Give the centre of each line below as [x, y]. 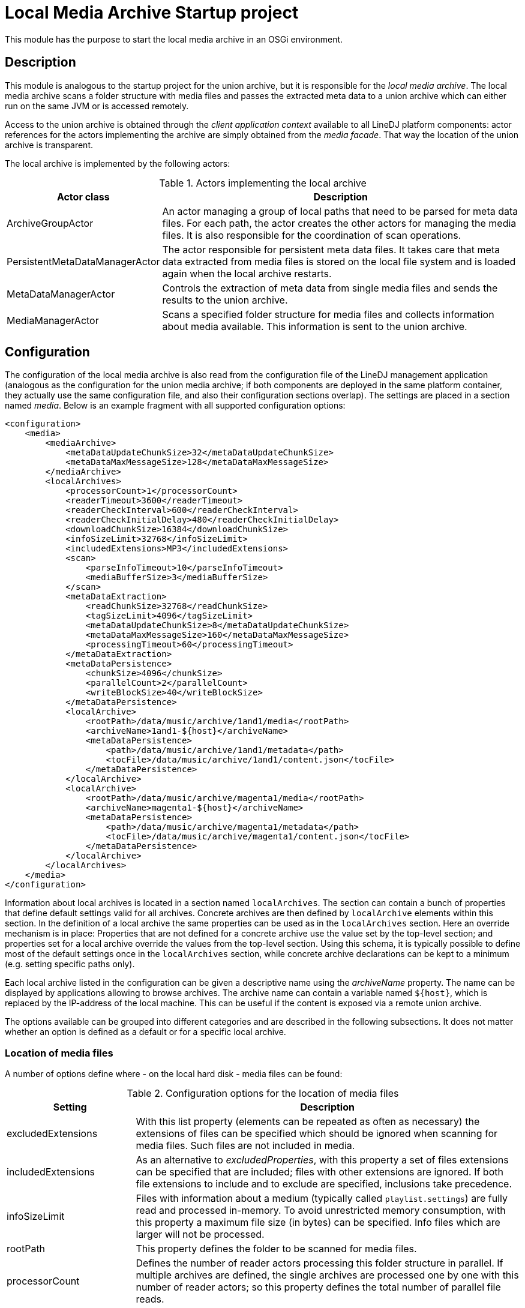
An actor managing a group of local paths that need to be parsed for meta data [340, 211]
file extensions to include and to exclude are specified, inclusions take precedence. [324, 1184]
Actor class [83, 196]
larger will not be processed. [200, 1234]
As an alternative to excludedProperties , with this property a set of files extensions [322, 1160]
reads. [150, 1299]
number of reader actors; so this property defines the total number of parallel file [318, 1287]
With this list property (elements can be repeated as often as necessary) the [308, 1122]
